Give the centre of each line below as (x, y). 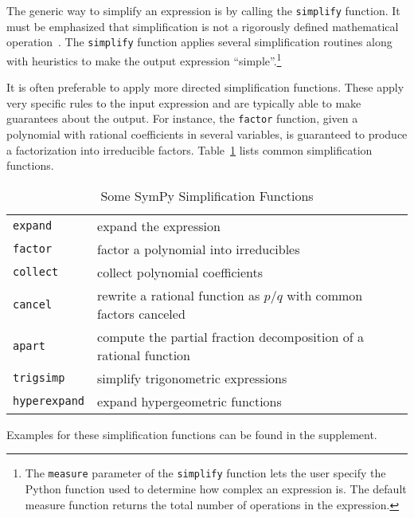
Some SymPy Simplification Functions (207, 195)
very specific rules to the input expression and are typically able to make (184, 102)
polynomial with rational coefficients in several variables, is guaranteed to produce (207, 134)
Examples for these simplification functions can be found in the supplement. (192, 434)
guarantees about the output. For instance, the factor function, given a (182, 118)
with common (325, 295)
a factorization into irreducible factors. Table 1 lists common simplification (189, 149)
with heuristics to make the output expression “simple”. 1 (144, 59)
